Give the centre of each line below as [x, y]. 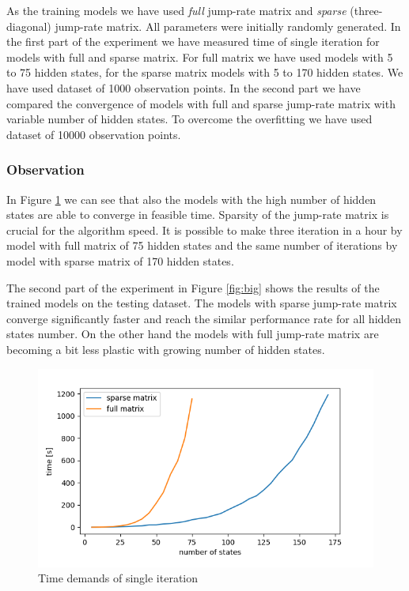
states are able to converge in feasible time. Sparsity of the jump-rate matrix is [198, 215]
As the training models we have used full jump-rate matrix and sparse [176, 10]
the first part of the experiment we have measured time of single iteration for [193, 41]
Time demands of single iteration [118, 578]
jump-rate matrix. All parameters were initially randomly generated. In [228, 26]
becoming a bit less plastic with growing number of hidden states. [166, 349]
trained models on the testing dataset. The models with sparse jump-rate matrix [202, 303]
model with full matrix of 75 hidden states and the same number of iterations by [202, 245]
